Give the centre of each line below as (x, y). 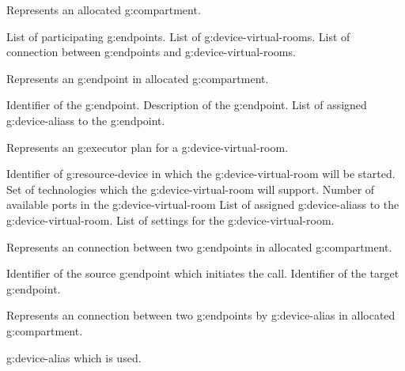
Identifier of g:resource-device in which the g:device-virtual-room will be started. (201, 174)
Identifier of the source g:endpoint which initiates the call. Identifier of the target (203, 273)
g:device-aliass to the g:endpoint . (86, 120)
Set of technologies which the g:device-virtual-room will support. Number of (191, 189)
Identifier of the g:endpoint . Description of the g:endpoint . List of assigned (187, 105)
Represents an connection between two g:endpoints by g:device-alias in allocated (201, 315)
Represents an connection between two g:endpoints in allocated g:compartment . (199, 246)
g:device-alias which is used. (74, 357)
